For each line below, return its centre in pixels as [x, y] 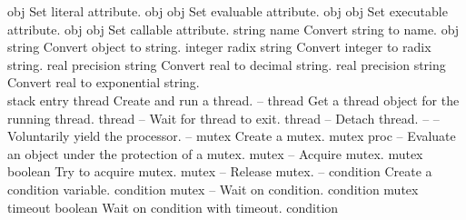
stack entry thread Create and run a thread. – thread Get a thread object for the [233, 100]
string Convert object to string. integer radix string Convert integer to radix [219, 47]
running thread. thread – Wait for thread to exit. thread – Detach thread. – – [223, 118]
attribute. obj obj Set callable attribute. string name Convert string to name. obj [233, 29]
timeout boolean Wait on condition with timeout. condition [173, 207]
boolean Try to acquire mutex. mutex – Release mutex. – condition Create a [220, 171]
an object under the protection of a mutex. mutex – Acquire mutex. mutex [215, 153]
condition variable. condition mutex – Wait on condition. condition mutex [213, 189]
